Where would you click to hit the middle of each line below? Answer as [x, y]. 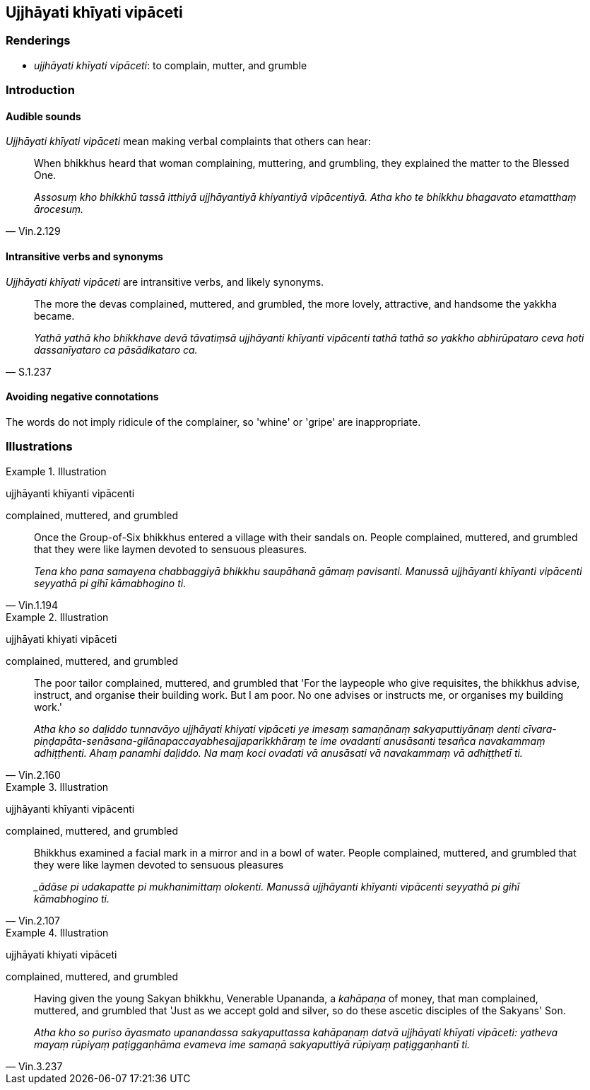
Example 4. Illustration [57, 932]
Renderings [38, 41]
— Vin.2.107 [33, 920]
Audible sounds [43, 116]
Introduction [40, 90]
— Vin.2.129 [33, 231]
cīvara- [539, 729]
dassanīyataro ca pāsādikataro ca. [116, 349]
